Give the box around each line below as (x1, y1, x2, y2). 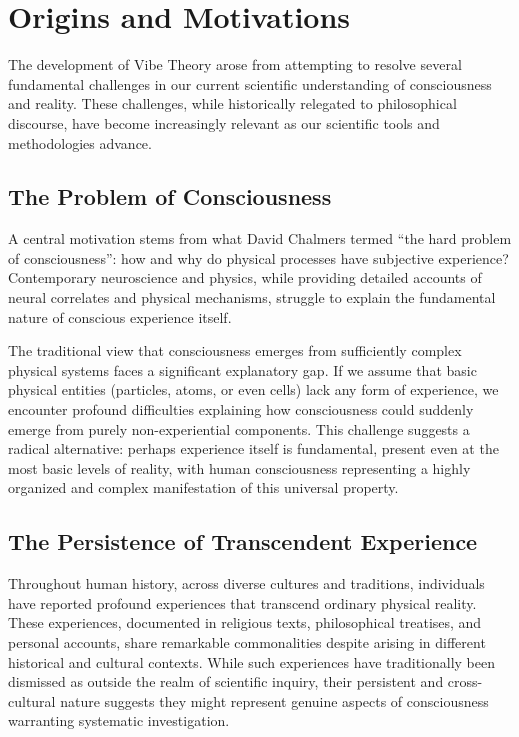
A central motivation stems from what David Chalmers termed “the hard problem (8, 228, 512, 249)
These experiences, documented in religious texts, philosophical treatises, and (8, 612, 482, 633)
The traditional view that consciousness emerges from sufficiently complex (8, 340, 462, 361)
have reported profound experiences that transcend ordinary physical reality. (8, 592, 477, 613)
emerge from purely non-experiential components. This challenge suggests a (8, 418, 470, 439)
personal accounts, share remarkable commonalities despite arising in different (8, 632, 486, 652)
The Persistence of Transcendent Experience (8, 526, 478, 557)
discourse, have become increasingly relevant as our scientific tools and (8, 112, 440, 133)
